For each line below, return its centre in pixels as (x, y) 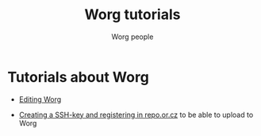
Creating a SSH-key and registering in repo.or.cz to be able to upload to (136, 115)
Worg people (132, 37)
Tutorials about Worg (79, 77)
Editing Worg (40, 99)
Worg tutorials (132, 15)
